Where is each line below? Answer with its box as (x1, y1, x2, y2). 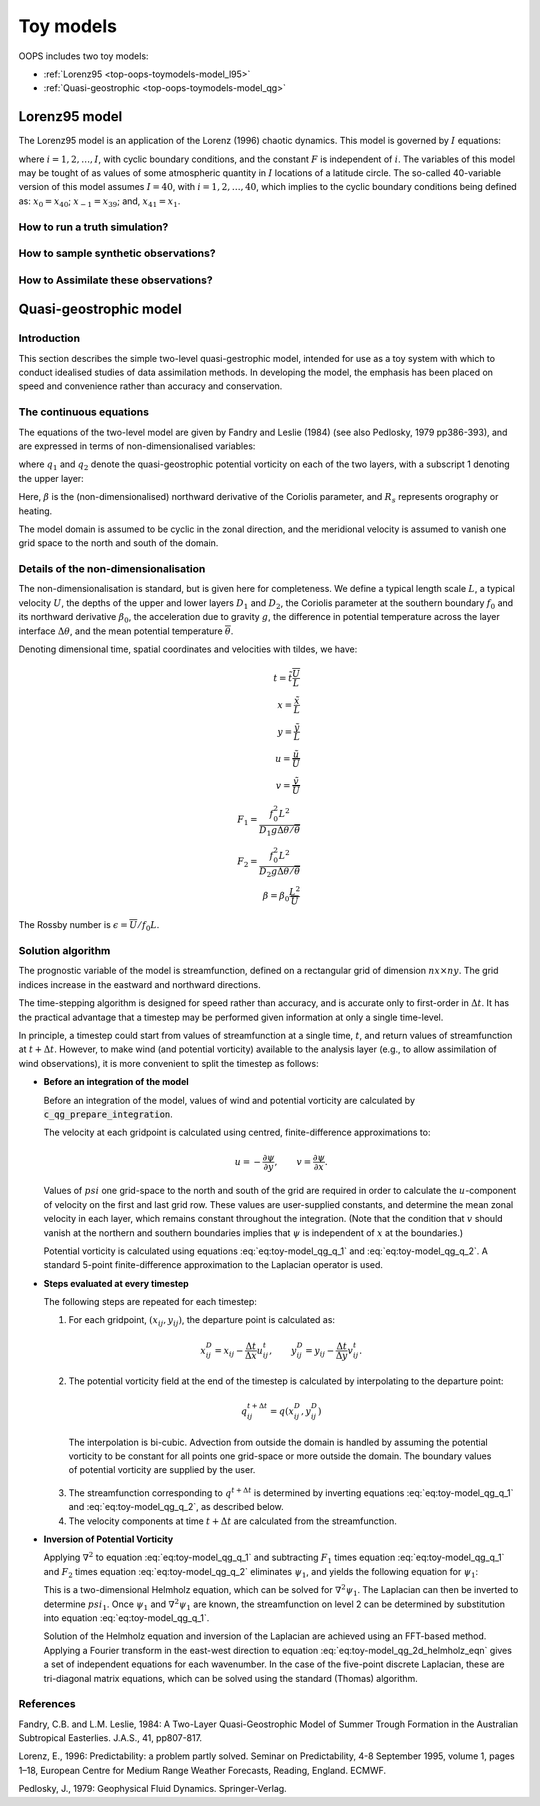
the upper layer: (18, 472, 84, 484)
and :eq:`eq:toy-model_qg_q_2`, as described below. (68, 1501, 284, 1513)
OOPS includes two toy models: (18, 50, 149, 62)
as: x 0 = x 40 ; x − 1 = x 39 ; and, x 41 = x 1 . (18, 195, 181, 209)
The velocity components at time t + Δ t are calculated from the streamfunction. (68, 1515, 397, 1527)
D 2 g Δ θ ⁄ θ (258, 866, 301, 879)
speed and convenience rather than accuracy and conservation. (18, 380, 283, 392)
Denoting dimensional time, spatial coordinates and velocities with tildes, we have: (18, 643, 358, 655)
